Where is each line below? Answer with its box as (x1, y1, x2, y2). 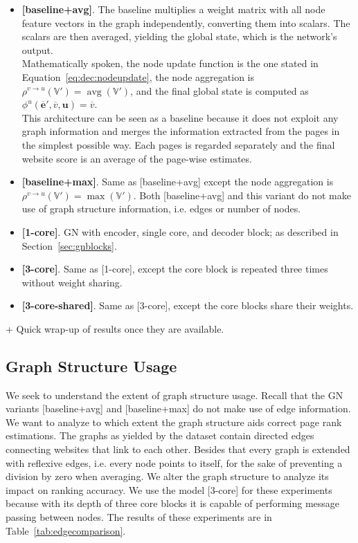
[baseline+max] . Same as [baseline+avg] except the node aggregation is (21, 174, 334, 189)
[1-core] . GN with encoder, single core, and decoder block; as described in (21, 224, 339, 239)
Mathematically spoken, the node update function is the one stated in (21, 56, 319, 71)
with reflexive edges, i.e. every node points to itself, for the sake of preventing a (6, 455, 343, 470)
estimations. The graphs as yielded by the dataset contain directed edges (6, 428, 314, 443)
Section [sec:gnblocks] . (21, 238, 117, 252)
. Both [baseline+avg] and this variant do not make (133, 187, 351, 202)
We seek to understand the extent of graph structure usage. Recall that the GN (6, 387, 343, 402)
